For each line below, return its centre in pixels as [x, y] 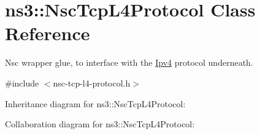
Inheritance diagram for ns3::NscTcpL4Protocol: [95, 103]
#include [22, 83]
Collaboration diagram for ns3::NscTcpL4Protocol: [100, 124]
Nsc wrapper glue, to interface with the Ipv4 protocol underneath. [129, 62]
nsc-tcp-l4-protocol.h [92, 83]
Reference [48, 33]
